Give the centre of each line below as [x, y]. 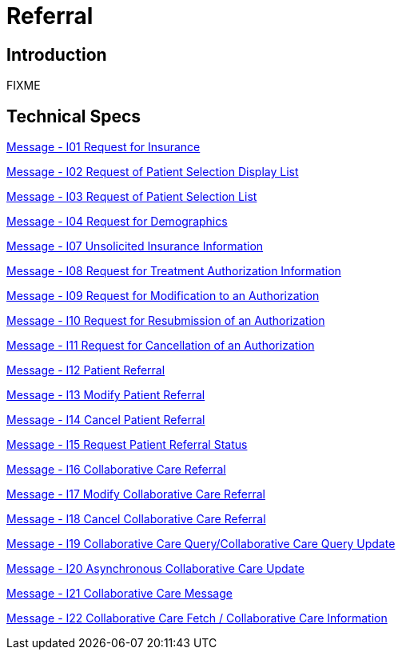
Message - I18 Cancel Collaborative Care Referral [136, 519]
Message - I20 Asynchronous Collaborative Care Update [156, 569]
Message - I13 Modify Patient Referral [106, 395]
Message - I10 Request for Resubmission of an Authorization [166, 321]
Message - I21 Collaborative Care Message [119, 594]
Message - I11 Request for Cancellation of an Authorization [161, 346]
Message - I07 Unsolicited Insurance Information [135, 246]
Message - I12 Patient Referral [86, 370]
